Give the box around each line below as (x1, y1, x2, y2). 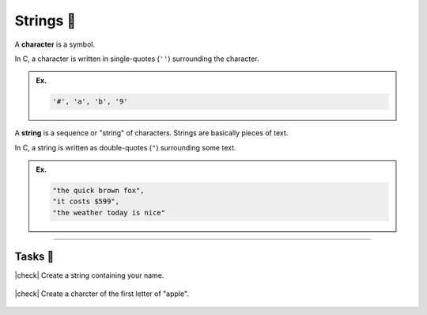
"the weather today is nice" (52, 208, 166, 217)
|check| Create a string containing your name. (14, 271, 164, 280)
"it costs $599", (52, 197, 120, 206)
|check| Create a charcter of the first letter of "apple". (14, 289, 190, 298)
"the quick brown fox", (52, 186, 145, 195)
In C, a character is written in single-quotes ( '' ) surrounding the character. (14, 54, 259, 63)
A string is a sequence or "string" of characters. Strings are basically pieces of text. (14, 128, 289, 138)
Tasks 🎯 (14, 250, 55, 264)
